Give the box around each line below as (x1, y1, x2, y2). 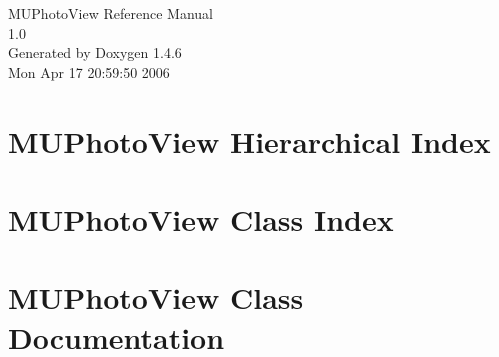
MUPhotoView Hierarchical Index (8, 120, 491, 161)
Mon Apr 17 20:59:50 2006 (8, 61, 170, 82)
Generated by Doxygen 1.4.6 (8, 42, 182, 63)
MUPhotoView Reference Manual (8, 3, 213, 23)
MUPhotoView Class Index (8, 198, 394, 239)
